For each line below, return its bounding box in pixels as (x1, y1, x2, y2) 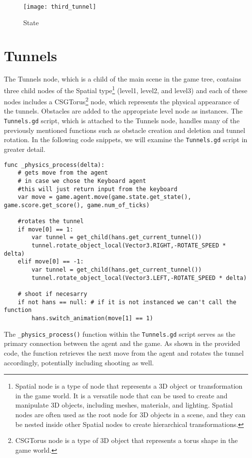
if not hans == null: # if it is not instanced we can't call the (17, 298, 236, 306)
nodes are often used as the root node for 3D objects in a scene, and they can (15, 409, 246, 419)
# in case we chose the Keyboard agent (17, 177, 146, 184)
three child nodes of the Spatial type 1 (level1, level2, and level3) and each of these (4, 83, 248, 95)
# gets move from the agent (17, 169, 108, 177)
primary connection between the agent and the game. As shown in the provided (4, 338, 240, 348)
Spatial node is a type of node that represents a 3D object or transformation (15, 381, 243, 391)
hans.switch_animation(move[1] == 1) (31, 315, 153, 322)
